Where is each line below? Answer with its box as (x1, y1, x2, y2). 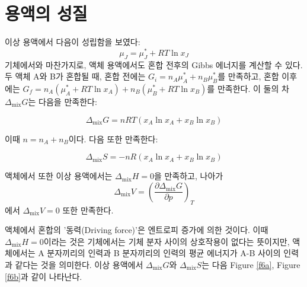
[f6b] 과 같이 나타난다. (5, 270, 82, 282)
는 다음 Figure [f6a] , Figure (202, 258, 300, 270)
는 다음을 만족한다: (28, 95, 97, 107)
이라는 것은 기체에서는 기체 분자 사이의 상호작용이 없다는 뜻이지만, (43, 235, 290, 247)
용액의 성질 (5, 1, 88, 25)
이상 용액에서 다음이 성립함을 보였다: (5, 36, 140, 48)
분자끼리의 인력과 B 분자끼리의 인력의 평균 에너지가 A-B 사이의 (47, 247, 281, 259)
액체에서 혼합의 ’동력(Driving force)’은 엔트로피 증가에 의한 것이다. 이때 (5, 224, 268, 236)
